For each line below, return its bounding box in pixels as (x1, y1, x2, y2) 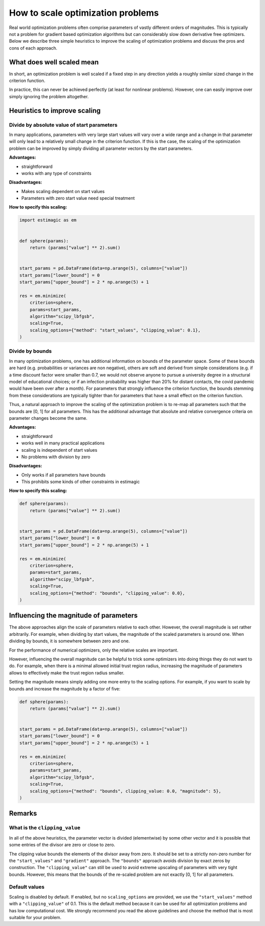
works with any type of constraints (21, 170, 92, 176)
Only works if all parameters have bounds (21, 472, 106, 478)
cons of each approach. (9, 45, 57, 51)
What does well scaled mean (9, 58, 99, 66)
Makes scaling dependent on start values (21, 188, 105, 194)
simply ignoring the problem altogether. (9, 93, 89, 99)
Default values (9, 884, 45, 891)
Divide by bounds (9, 348, 52, 354)
